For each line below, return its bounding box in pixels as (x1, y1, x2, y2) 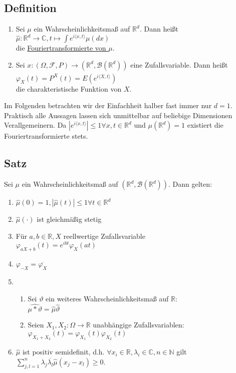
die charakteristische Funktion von (16, 83, 122, 94)
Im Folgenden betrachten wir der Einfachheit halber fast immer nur (4, 100, 212, 111)
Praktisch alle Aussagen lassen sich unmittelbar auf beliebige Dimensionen (4, 110, 232, 120)
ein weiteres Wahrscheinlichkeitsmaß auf (46, 293, 169, 303)
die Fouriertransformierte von (16, 43, 106, 53)
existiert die (187, 120, 223, 130)
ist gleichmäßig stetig (37, 214, 102, 224)
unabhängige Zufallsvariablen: (93, 319, 184, 330)
